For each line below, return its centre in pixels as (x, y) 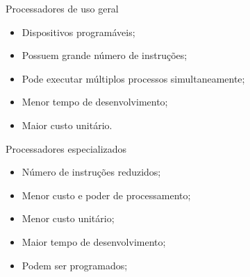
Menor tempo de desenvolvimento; (95, 102)
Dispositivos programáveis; (78, 32)
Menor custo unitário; (68, 218)
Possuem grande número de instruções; (105, 55)
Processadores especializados (66, 148)
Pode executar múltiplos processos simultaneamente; (133, 78)
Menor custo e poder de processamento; (106, 195)
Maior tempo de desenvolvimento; (94, 241)
